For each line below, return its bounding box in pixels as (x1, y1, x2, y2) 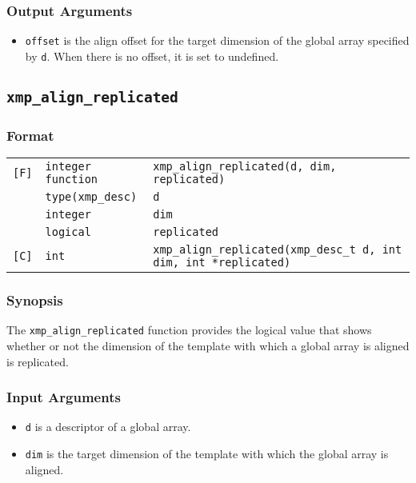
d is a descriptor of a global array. (25, 418, 191, 435)
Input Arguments (6, 387, 121, 407)
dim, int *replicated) (153, 256, 291, 269)
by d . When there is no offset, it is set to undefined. (25, 47, 279, 64)
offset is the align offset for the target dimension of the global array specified (25, 32, 410, 49)
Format (6, 125, 54, 145)
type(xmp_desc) (45, 190, 138, 204)
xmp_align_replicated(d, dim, (153, 160, 337, 174)
